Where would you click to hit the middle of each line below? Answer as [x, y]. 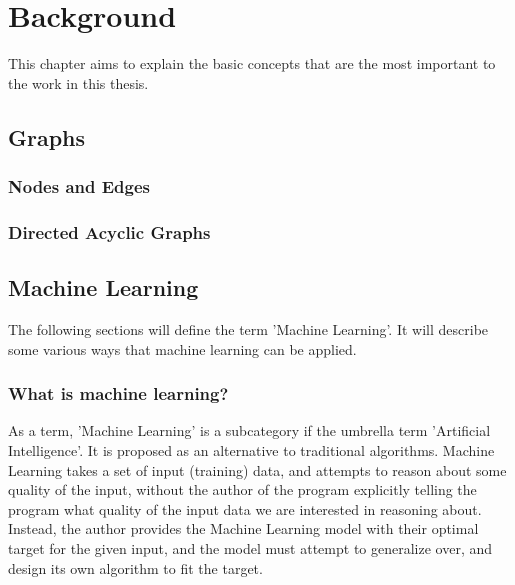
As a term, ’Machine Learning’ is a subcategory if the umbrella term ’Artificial [249, 430]
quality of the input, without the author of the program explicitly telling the [242, 489]
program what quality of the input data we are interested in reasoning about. [245, 508]
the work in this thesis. [78, 82]
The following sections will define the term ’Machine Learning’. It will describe [248, 328]
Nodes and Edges [79, 186]
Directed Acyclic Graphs [109, 231]
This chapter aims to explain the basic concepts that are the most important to [252, 63]
